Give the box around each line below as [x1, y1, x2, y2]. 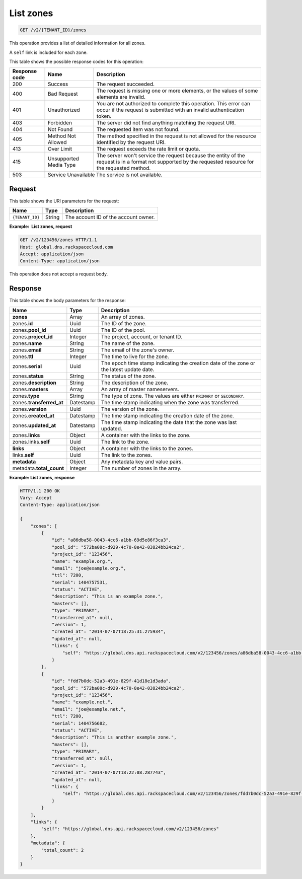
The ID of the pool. [101, 326, 145, 333]
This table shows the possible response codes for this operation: [9, 58, 144, 64]
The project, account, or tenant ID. [101, 333, 182, 340]
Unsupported [47, 155, 79, 162]
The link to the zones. [101, 451, 153, 458]
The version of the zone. [101, 405, 160, 412]
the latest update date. [101, 365, 155, 373]
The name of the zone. [101, 340, 155, 347]
